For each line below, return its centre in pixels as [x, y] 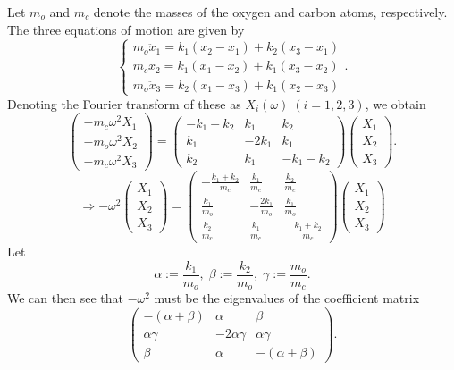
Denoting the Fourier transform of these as [124, 103]
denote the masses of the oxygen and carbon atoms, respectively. [270, 12]
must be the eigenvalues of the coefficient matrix [287, 298]
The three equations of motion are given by [126, 29]
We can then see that [65, 298]
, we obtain [395, 103]
